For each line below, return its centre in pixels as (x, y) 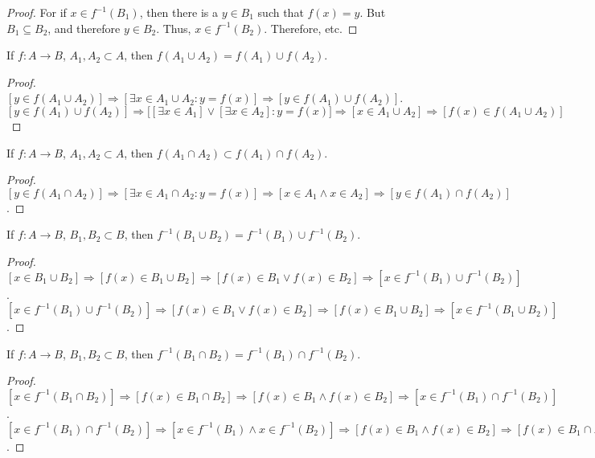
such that (281, 12)
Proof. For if (37, 12)
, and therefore (84, 28)
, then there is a (178, 12)
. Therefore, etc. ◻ (311, 28)
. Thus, (174, 28)
